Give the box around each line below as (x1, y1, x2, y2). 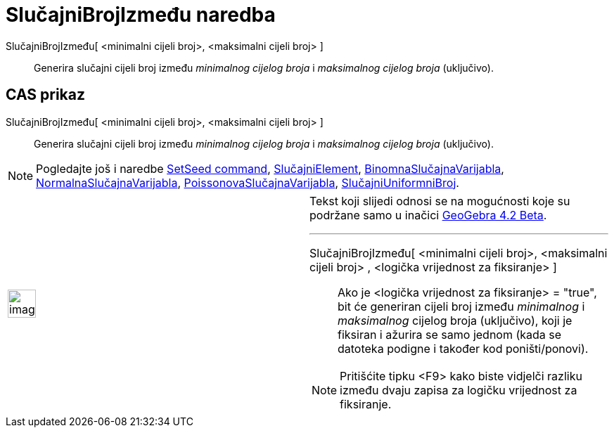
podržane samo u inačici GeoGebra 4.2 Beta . (309, 207, 547, 222)
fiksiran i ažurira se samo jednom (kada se (338, 327, 562, 342)
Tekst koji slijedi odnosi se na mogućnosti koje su (309, 193, 570, 208)
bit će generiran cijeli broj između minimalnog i (338, 299, 585, 314)
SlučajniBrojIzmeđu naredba (6, 3, 276, 27)
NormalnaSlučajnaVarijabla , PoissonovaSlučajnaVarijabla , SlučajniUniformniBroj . (36, 175, 459, 190)
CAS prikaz (6, 86, 86, 104)
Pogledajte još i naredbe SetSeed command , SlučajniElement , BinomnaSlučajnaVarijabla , (36, 161, 504, 176)
